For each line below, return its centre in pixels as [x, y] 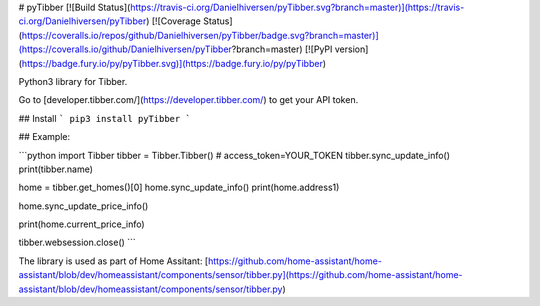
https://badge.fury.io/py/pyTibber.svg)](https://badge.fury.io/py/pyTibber [172, 63]
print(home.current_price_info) [81, 224]
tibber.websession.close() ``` [77, 242]
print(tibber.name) [56, 169]
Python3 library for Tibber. [73, 81]
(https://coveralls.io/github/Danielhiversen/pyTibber [125, 49]
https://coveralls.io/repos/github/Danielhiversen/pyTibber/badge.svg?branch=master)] [200, 35]
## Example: [44, 137]
